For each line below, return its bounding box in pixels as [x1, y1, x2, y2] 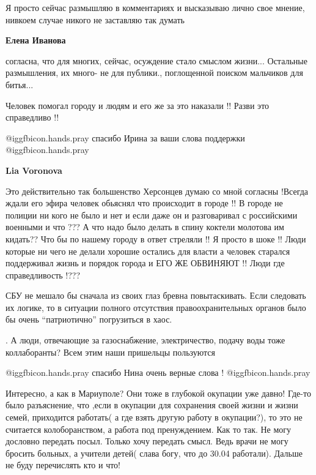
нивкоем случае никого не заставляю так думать [6, 13, 185, 26]
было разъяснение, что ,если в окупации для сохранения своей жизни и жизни [6, 398, 298, 411]
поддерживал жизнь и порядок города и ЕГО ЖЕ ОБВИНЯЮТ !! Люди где [6, 256, 285, 269]
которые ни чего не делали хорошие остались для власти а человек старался [6, 244, 290, 257]
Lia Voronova [6, 163, 62, 176]
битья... [6, 78, 34, 91]
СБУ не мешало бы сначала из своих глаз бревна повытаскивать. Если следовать [6, 289, 306, 302]
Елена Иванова [6, 34, 66, 47]
